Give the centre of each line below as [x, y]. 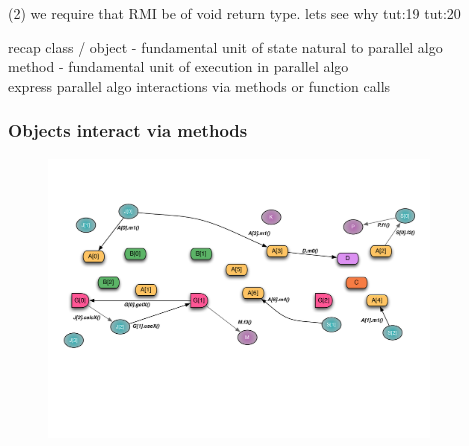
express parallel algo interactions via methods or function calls [199, 85]
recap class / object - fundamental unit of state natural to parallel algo [225, 46]
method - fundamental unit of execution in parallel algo [178, 66]
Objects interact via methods [128, 130]
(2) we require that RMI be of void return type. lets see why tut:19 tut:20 [234, 13]
